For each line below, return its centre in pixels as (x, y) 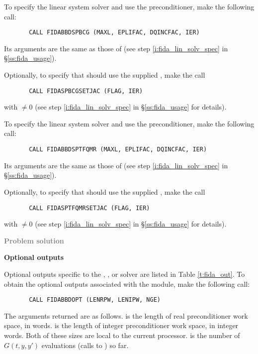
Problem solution (34, 240)
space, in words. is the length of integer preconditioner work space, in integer (121, 325)
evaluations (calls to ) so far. (85, 345)
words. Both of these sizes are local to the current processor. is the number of (122, 335)
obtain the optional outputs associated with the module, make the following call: (127, 284)
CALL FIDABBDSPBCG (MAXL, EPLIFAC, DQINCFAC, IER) (114, 33)
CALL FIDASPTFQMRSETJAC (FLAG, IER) (89, 208)
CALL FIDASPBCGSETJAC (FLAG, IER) (86, 91)
